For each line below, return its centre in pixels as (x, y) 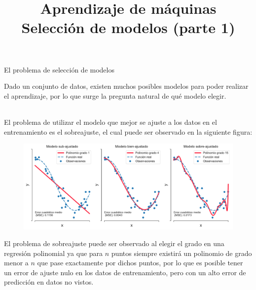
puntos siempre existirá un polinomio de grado (182, 253)
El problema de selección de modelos (59, 69)
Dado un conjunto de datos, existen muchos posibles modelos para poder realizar (126, 86)
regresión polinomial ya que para (54, 253)
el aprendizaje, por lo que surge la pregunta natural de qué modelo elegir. (115, 95)
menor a (16, 263)
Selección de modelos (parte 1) (128, 27)
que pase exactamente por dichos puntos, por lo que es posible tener (140, 263)
